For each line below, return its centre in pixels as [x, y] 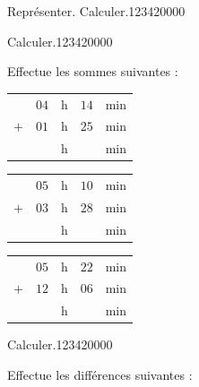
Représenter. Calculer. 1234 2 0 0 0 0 [96, 11]
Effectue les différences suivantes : [100, 374]
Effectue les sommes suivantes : [93, 71]
